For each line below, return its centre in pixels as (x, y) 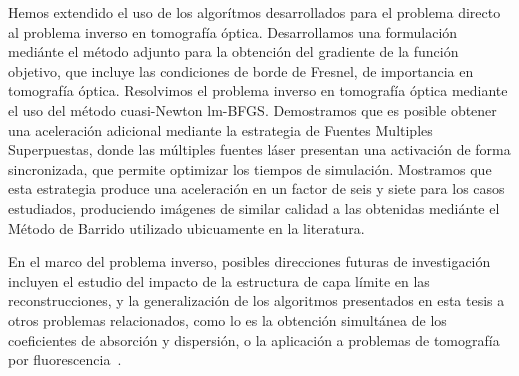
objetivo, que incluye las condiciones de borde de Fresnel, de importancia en (241, 70)
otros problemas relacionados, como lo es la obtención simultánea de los (227, 319)
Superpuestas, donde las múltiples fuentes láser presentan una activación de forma (259, 149)
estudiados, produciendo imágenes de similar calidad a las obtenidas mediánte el (254, 207)
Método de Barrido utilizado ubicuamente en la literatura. (186, 227)
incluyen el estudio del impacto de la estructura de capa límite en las (219, 280)
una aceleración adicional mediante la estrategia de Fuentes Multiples (220, 129)
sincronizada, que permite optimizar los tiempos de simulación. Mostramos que (250, 168)
